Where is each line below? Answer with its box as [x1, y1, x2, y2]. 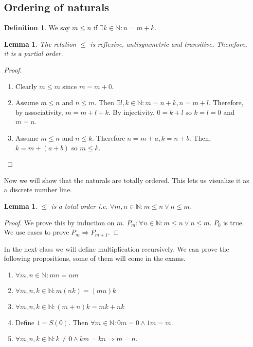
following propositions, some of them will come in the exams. [4, 253, 186, 263]
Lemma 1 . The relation [4, 38, 76, 49]
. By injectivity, [108, 107, 155, 117]
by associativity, [15, 107, 63, 117]
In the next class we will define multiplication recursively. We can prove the [4, 243, 229, 254]
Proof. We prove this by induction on [4, 217, 115, 227]
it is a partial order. [4, 48, 63, 58]
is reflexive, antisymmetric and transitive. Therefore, [90, 38, 247, 49]
